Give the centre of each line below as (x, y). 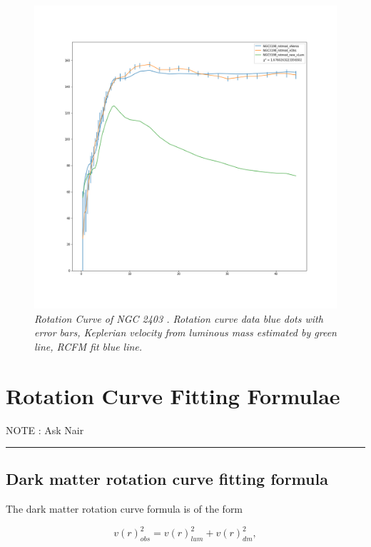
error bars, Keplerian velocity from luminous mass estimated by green (185, 332)
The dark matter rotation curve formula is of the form (124, 509)
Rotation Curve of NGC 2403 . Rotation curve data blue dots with (179, 318)
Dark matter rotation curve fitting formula (167, 479)
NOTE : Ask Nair (45, 430)
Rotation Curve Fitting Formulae (173, 395)
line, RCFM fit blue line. (88, 346)
